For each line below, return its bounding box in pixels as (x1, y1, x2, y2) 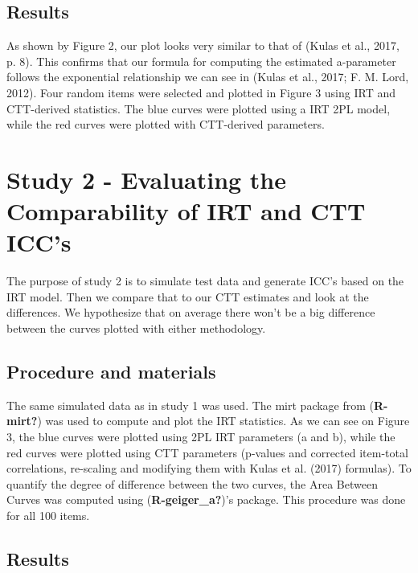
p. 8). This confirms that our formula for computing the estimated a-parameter (6, 52, 396, 69)
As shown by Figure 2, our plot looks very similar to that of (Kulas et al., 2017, (6, 37, 400, 54)
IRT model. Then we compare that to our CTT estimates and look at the (6, 288, 369, 305)
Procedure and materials (6, 359, 216, 384)
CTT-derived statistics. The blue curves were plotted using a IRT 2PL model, (6, 100, 391, 117)
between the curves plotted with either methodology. (6, 320, 266, 337)
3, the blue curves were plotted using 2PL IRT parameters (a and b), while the (6, 428, 395, 445)
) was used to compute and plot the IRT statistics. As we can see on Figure (37, 412, 410, 429)
